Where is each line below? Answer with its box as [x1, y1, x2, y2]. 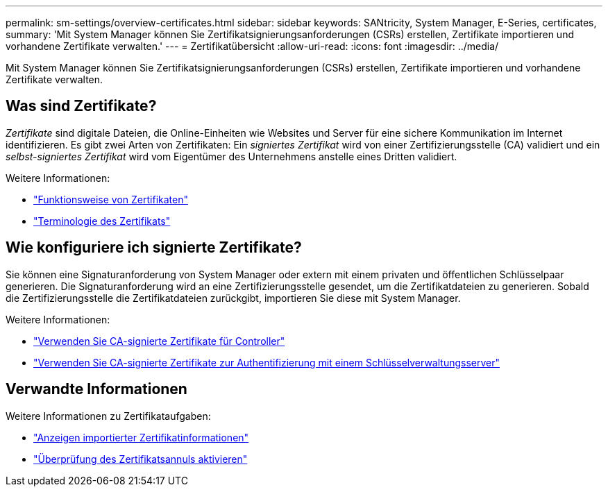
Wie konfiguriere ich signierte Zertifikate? [6, 239, 302, 257]
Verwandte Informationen [6, 380, 187, 398]
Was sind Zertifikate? [6, 97, 157, 115]
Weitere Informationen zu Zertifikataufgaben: [6, 409, 211, 422]
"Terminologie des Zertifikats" [33, 214, 171, 227]
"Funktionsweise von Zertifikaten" [33, 193, 188, 205]
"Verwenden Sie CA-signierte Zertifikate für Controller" [33, 334, 285, 347]
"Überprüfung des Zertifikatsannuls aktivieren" [33, 452, 248, 465]
